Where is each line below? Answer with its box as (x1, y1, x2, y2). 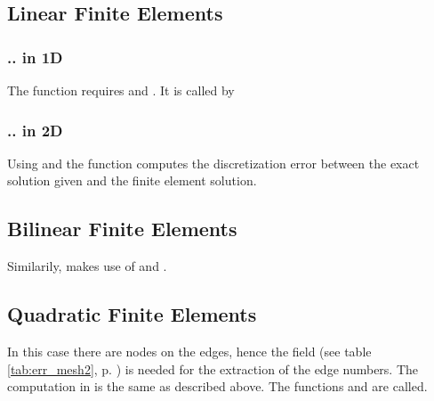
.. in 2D (7, 119, 63, 141)
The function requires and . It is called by (7, 81, 235, 99)
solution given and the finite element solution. (7, 171, 257, 190)
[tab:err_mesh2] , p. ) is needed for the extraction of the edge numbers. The (7, 359, 419, 378)
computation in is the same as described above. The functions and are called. (7, 377, 428, 396)
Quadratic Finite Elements (7, 300, 257, 328)
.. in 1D (7, 45, 63, 68)
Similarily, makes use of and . (7, 257, 167, 275)
